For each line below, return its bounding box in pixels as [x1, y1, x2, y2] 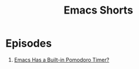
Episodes [5, 37, 52, 50]
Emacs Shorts [63, 4, 134, 17]
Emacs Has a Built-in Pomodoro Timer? [14, 56, 110, 63]
